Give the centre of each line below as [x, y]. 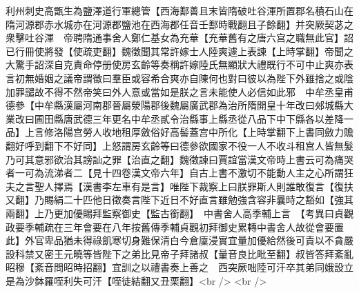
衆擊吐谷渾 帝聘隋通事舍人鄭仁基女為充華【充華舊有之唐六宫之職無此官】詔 [179, 38]
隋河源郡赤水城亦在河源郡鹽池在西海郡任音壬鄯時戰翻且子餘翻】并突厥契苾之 [179, 24]
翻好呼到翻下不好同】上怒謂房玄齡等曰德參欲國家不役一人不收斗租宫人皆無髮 [179, 145]
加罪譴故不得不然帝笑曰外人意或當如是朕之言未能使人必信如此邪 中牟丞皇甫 [179, 91]
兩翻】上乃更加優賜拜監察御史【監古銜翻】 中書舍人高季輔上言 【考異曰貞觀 [179, 213]
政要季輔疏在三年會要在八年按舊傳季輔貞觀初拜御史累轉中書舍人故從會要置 [175, 226]
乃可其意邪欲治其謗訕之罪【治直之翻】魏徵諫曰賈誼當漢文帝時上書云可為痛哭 [179, 159]
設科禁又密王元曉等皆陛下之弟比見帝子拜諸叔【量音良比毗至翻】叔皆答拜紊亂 [179, 253]
